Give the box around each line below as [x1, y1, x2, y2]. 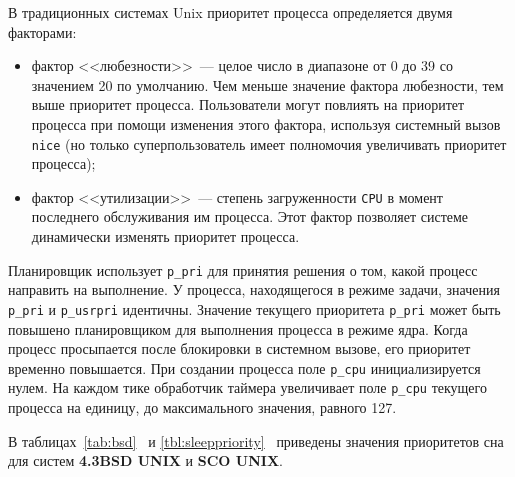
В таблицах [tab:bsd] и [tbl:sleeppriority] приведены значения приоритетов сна [8, 430, 504, 451]
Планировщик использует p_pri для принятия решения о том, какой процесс [8, 259, 478, 280]
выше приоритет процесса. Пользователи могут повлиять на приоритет [31, 94, 465, 115]
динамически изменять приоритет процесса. [31, 226, 300, 247]
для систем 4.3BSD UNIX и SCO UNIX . [8, 450, 283, 471]
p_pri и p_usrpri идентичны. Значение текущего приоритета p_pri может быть [8, 298, 501, 319]
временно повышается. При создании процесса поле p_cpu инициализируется [8, 357, 481, 378]
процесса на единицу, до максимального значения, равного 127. [8, 397, 397, 418]
